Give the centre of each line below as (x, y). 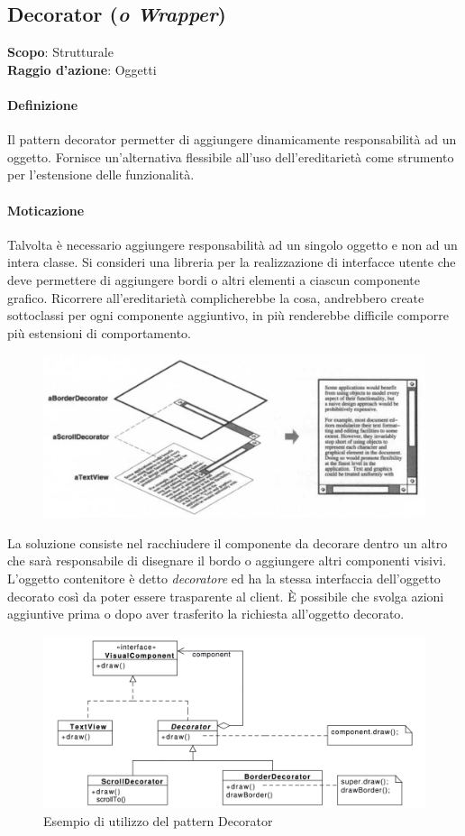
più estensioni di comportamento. (99, 332)
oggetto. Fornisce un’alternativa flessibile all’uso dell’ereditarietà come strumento (231, 156)
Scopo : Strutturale (60, 52)
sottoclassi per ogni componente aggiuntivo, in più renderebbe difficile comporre (228, 315)
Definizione (43, 104)
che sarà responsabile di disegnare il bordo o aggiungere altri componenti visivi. (227, 560)
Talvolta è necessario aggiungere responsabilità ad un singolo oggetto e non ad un (232, 244)
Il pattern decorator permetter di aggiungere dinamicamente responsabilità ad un (232, 139)
